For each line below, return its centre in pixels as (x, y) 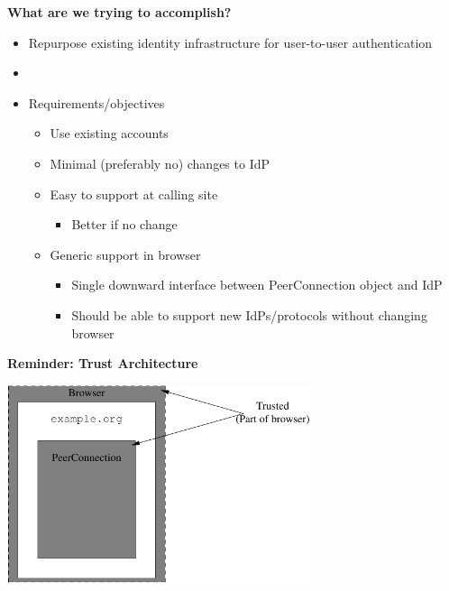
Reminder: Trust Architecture (103, 363)
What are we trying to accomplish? (119, 12)
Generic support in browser (125, 254)
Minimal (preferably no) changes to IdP (160, 163)
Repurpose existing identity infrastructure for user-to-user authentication (230, 42)
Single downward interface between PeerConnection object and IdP (257, 285)
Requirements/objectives (96, 102)
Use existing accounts (109, 133)
